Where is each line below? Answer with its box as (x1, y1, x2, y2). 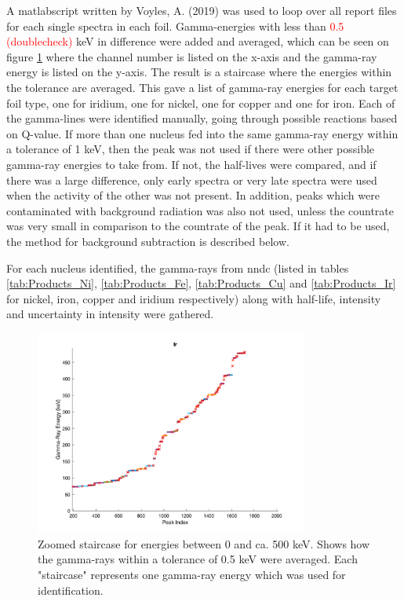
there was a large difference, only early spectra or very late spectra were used (6, 171, 377, 188)
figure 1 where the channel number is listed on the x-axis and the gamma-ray (6, 48, 377, 64)
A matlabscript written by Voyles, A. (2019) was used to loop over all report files (6, 2, 397, 18)
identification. (38, 581, 104, 598)
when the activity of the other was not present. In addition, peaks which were (6, 187, 380, 203)
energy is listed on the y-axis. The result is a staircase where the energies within (6, 64, 392, 80)
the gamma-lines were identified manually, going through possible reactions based (6, 110, 398, 126)
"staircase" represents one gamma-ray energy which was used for (38, 566, 346, 583)
